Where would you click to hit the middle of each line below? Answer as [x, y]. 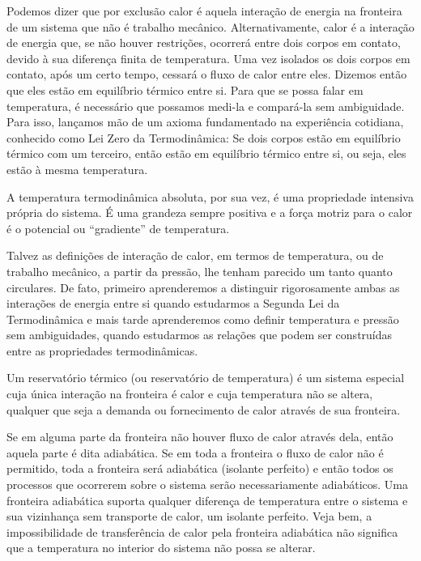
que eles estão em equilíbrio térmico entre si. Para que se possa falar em [185, 89]
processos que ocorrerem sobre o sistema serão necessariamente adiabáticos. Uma [207, 484]
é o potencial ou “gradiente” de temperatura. [118, 228]
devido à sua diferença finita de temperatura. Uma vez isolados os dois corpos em [208, 58]
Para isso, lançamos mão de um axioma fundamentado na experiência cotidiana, [205, 122]
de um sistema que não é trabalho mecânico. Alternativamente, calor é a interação [210, 26]
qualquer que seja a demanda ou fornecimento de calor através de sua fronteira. [204, 409]
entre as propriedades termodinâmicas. [102, 350]
